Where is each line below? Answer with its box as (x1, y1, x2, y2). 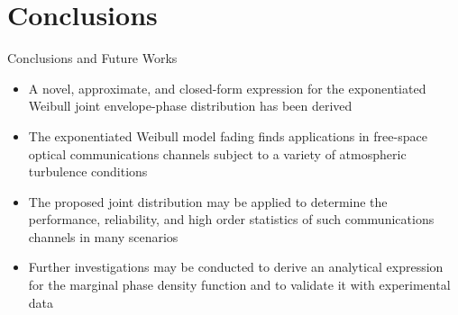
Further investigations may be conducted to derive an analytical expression (28, 257, 444, 276)
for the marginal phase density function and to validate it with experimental (28, 275, 451, 294)
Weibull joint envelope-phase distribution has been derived (28, 96, 353, 115)
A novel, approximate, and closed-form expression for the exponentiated (28, 78, 426, 97)
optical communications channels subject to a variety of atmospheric (28, 144, 407, 163)
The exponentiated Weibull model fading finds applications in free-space (28, 126, 427, 145)
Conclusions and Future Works (7, 49, 178, 67)
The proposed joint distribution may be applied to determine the (28, 192, 388, 211)
